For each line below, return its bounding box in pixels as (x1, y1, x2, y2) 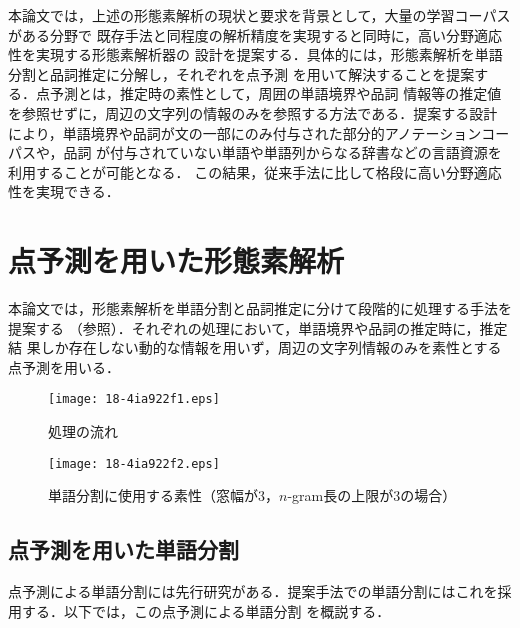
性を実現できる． (8, 181, 120, 202)
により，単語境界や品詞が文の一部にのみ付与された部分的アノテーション (8, 122, 482, 143)
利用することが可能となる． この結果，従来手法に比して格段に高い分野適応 (8, 161, 502, 182)
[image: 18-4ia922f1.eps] (48, 392, 220, 407)
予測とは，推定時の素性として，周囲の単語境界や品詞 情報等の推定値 (49, 83, 502, 104)
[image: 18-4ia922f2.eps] (48, 456, 220, 471)
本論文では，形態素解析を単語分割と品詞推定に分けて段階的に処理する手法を (8, 298, 512, 319)
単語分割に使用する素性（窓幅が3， (48, 485, 279, 506)
